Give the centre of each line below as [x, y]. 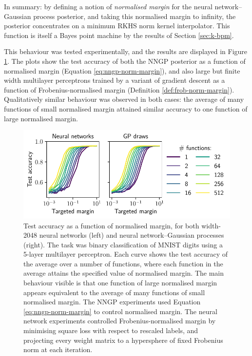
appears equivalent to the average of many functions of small [114, 292]
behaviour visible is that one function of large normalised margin [120, 283]
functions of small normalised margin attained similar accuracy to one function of [126, 108]
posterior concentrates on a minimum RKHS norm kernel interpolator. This [117, 26]
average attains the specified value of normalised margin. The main [124, 273]
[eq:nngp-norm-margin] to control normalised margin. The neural [120, 311]
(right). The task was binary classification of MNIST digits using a [123, 244]
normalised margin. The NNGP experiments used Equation [112, 302]
